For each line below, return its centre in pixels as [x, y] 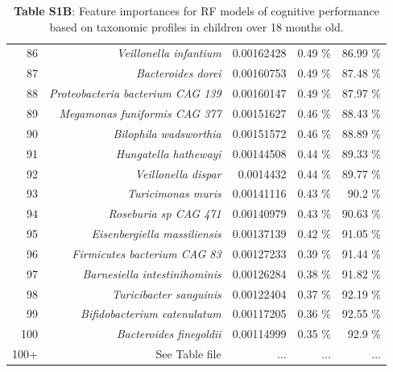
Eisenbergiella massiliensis [156, 234]
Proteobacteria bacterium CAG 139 [135, 93]
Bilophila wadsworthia [167, 133]
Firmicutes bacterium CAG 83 [147, 253]
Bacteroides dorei [178, 73]
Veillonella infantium [169, 53]
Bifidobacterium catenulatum [151, 313]
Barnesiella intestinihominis [152, 273]
